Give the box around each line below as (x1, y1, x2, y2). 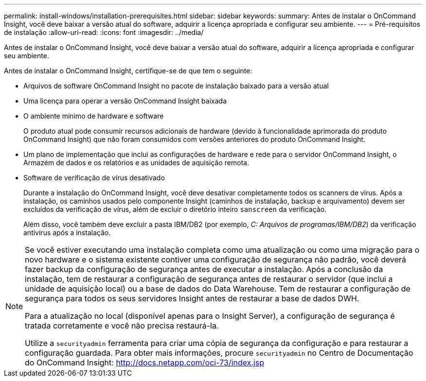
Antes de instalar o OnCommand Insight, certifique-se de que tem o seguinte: (4, 67, 252, 75)
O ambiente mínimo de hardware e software (23, 112, 164, 120)
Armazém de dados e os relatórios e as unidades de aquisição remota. (23, 158, 249, 167)
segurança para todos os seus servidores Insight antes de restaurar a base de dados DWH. (25, 294, 359, 303)
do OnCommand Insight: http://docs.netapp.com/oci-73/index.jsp (25, 358, 265, 367)
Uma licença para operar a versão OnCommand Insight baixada (23, 97, 227, 105)
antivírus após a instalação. (23, 228, 111, 237)
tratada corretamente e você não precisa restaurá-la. (25, 321, 219, 330)
